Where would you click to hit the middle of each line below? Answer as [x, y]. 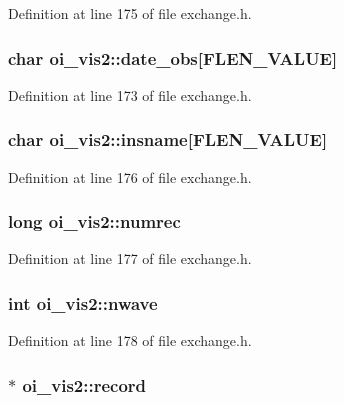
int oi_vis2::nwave [83, 302]
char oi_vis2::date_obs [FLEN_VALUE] [173, 57]
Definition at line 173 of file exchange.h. [130, 94]
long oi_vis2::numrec [94, 221]
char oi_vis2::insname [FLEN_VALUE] [168, 139]
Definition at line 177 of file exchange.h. [130, 258]
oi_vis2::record [84, 384]
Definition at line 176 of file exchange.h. [130, 176]
